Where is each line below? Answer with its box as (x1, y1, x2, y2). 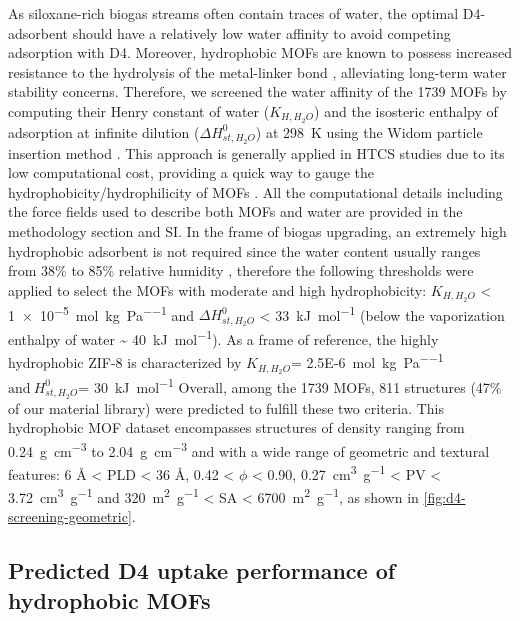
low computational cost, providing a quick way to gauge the (8, 162, 375, 183)
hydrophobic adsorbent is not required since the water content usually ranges (8, 240, 481, 261)
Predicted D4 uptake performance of (8, 555, 396, 586)
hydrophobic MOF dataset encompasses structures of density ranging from (8, 417, 465, 438)
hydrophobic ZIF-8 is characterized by (8, 352, 242, 373)
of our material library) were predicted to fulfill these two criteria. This (8, 397, 445, 418)
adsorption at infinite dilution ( (8, 121, 200, 142)
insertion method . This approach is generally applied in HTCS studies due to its (8, 142, 505, 163)
